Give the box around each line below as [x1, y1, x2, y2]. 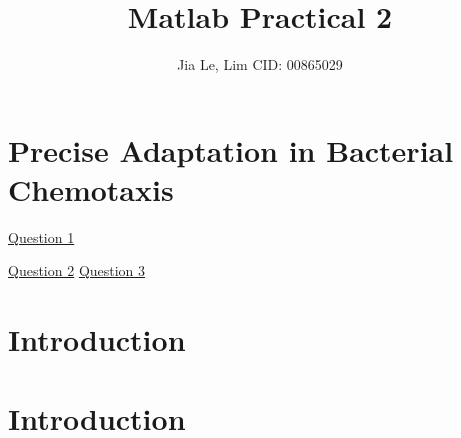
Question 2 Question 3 [8, 260, 146, 281]
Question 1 [8, 226, 75, 247]
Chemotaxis [8, 168, 174, 209]
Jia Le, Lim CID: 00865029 [177, 54, 343, 75]
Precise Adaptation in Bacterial [8, 129, 454, 170]
